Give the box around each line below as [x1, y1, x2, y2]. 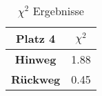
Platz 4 [16, 30, 56, 46]
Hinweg [14, 51, 57, 67]
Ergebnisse [32, 3, 84, 19]
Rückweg [11, 71, 61, 87]
